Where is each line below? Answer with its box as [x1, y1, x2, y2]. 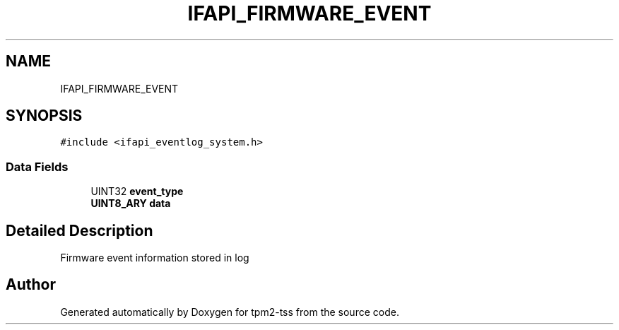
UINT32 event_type [90, 185, 184, 198]
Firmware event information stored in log [60, 252, 249, 264]
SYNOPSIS [6, 107, 83, 125]
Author [6, 276, 56, 294]
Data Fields [6, 159, 69, 174]
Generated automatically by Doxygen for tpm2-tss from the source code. [60, 305, 399, 318]
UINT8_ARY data [90, 197, 171, 210]
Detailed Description [6, 221, 153, 240]
